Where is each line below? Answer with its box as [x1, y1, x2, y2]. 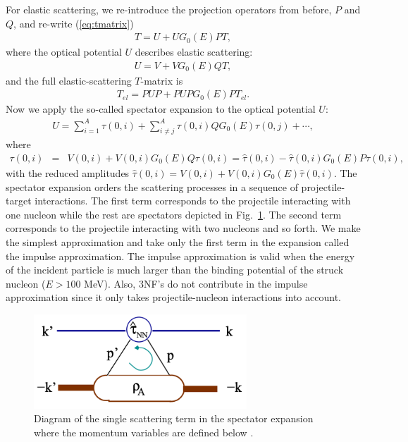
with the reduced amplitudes [6, 166, 130, 180]
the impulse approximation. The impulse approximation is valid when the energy [6, 248, 355, 263]
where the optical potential [6, 44, 122, 59]
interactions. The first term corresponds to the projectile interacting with [35, 193, 351, 208]
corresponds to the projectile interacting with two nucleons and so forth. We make [6, 221, 361, 235]
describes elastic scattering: [135, 44, 253, 59]
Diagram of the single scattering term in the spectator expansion [34, 411, 314, 426]
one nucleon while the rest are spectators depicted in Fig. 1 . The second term [6, 207, 342, 221]
